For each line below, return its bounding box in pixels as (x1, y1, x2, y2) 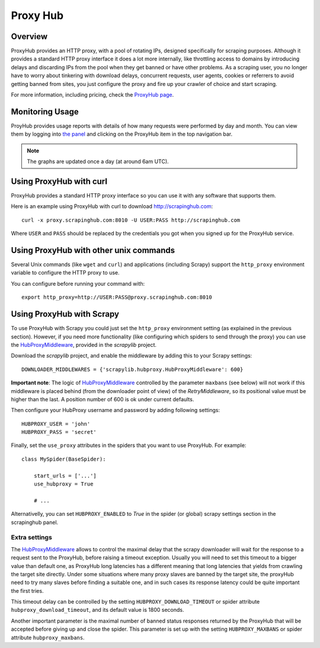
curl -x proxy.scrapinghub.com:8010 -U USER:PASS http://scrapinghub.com (21, 216, 241, 224)
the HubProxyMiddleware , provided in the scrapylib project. (11, 341, 157, 348)
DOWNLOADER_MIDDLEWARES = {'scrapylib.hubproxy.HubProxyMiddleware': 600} (21, 366, 244, 373)
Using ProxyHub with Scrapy (11, 309, 120, 320)
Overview (11, 31, 48, 42)
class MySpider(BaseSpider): (21, 455, 106, 462)
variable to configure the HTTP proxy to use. (11, 269, 120, 276)
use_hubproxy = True (33, 481, 94, 487)
